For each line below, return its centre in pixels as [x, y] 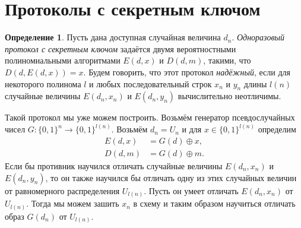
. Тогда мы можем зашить [73, 203]
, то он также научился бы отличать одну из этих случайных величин [171, 177]
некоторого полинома [43, 83]
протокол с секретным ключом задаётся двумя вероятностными [121, 48]
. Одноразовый [258, 37]
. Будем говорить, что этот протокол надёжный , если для [187, 72]
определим [277, 129]
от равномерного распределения [62, 190]
